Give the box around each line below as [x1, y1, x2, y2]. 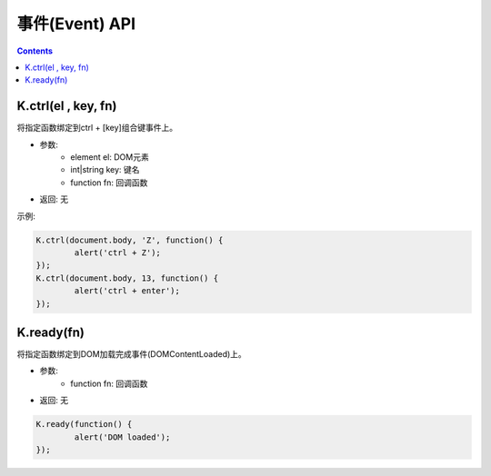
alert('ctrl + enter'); [74, 286, 181, 296]
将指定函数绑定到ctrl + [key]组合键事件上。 [16, 123, 177, 134]
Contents [16, 45, 54, 56]
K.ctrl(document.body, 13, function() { [35, 273, 218, 283]
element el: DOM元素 [70, 152, 149, 163]
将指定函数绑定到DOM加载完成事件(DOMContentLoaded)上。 [16, 349, 247, 360]
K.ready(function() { [35, 419, 133, 430]
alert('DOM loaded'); [74, 431, 171, 442]
